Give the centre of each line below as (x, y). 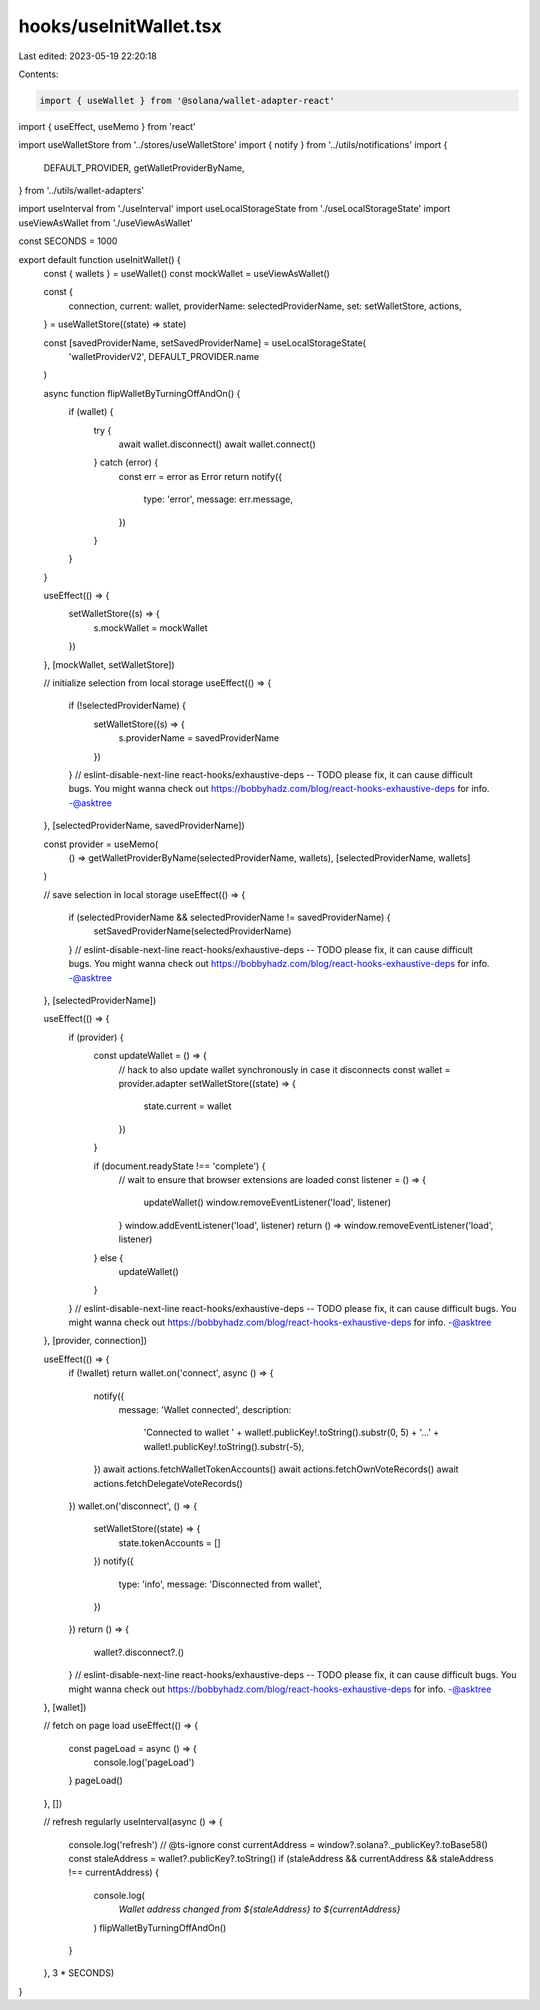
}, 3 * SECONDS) (79, 1973)
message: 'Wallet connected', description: (205, 1410)
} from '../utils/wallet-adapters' (81, 191)
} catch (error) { (126, 462)
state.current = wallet (187, 1106)
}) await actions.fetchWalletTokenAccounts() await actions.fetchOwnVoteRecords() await (276, 1469)
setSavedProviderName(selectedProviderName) (192, 931)
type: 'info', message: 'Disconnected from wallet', (220, 1584)
